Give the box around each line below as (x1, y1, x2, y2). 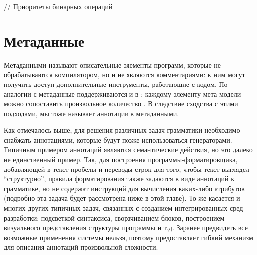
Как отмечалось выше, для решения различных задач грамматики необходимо (4, 125, 240, 135)
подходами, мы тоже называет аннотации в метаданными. (4, 108, 179, 118)
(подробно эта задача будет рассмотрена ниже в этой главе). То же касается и (4, 193, 240, 203)
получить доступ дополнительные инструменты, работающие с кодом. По (4, 79, 228, 89)
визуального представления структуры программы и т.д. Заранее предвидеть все (4, 222, 248, 233)
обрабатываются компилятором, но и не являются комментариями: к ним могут (4, 69, 245, 80)
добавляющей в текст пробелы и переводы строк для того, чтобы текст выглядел (4, 164, 249, 174)
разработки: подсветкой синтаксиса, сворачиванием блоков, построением (4, 212, 225, 223)
